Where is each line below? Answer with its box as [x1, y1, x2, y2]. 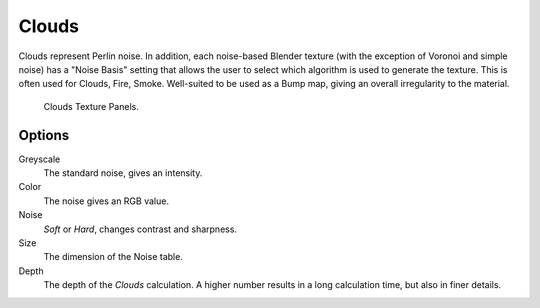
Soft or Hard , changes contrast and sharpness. [43, 223, 238, 235]
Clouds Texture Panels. [43, 100, 139, 112]
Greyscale [18, 153, 61, 165]
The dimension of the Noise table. [43, 251, 184, 263]
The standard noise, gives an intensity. [43, 167, 203, 179]
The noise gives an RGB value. [43, 195, 170, 207]
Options [18, 126, 70, 144]
